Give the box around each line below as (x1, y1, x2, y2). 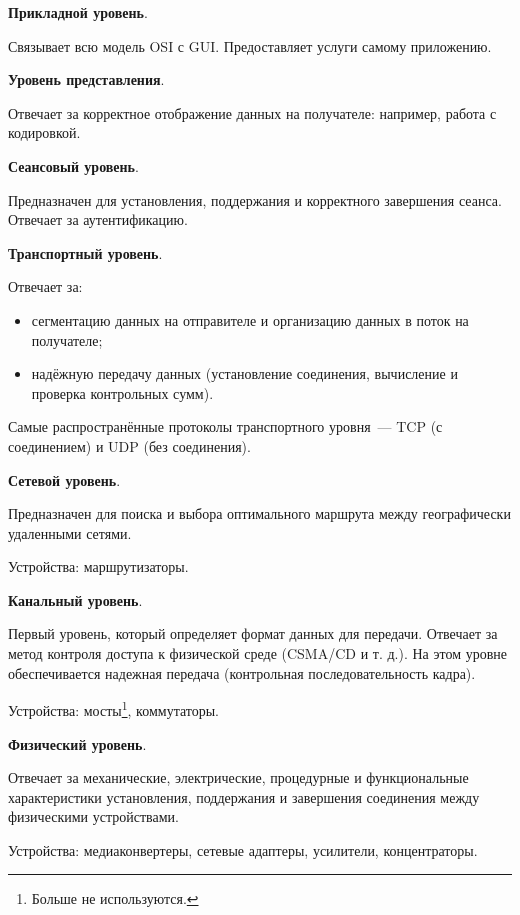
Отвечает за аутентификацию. (8, 209, 188, 230)
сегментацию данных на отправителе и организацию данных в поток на (31, 309, 469, 330)
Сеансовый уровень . (8, 155, 139, 176)
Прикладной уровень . (8, 2, 148, 22)
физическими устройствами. (8, 806, 179, 827)
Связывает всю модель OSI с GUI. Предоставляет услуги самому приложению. (8, 35, 492, 56)
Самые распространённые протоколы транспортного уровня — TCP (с (8, 416, 443, 437)
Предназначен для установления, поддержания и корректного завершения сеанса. (8, 189, 502, 210)
